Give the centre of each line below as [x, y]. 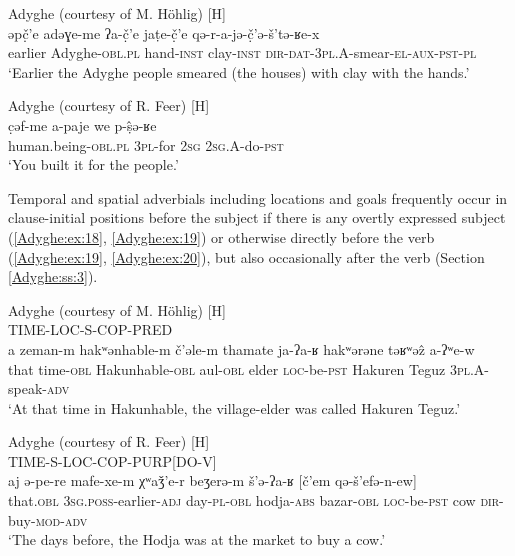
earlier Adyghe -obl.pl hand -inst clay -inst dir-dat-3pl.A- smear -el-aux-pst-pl [242, 52]
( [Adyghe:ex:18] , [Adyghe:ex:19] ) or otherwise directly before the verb [221, 236]
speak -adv [39, 388]
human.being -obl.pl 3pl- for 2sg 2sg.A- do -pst [146, 144]
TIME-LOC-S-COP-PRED [90, 329]
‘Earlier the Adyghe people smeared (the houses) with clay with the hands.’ [239, 71]
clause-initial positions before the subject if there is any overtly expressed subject [257, 217]
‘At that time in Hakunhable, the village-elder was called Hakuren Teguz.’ [234, 407]
